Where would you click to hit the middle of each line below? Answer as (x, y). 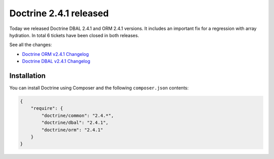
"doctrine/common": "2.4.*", (78, 115)
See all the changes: (31, 45)
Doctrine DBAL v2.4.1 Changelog (56, 61)
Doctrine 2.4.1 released (59, 13)
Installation (27, 75)
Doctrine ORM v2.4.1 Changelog (55, 54)
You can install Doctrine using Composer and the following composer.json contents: (99, 88)
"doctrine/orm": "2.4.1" (72, 130)
